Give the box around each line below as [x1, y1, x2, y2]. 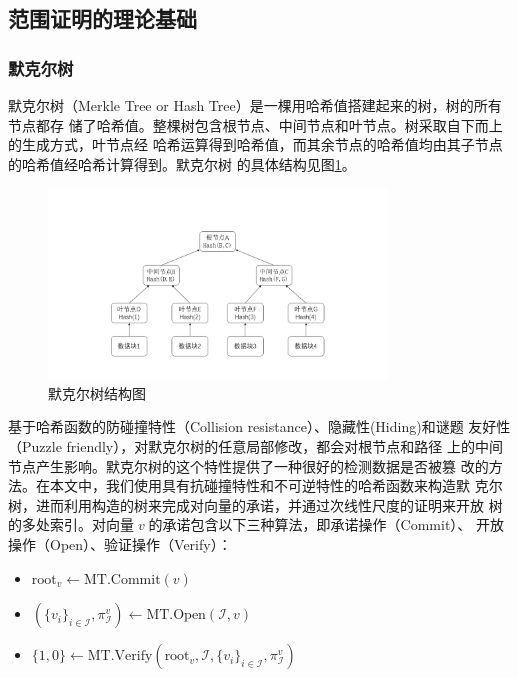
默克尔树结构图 [48, 382, 146, 403]
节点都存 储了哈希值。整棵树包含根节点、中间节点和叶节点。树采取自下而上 [8, 114, 503, 135]
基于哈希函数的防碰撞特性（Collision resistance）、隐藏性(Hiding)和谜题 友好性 [8, 416, 511, 437]
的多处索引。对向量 [8, 514, 134, 535]
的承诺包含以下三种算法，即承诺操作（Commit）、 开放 [148, 514, 505, 535]
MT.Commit [84, 572, 161, 587]
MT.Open [146, 608, 206, 623]
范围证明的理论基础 [8, 3, 197, 34]
